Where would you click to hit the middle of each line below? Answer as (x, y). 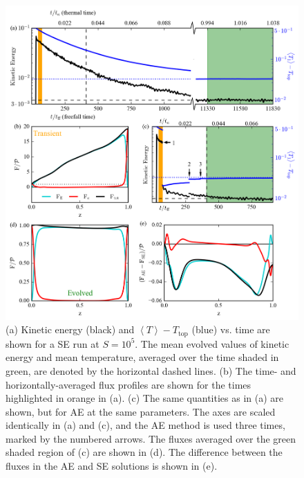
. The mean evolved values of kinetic (212, 343)
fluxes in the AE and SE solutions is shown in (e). (112, 466)
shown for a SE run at (53, 343)
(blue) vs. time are (231, 329)
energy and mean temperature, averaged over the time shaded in (142, 357)
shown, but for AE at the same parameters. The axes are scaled (141, 411)
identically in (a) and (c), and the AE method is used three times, (145, 425)
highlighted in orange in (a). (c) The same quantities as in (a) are (145, 398)
